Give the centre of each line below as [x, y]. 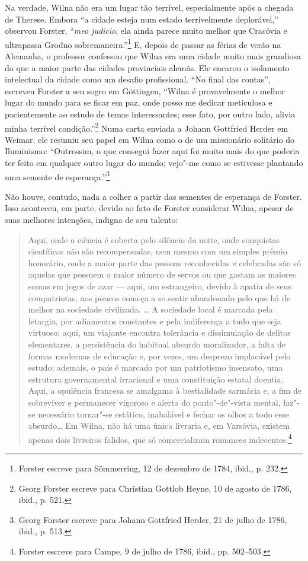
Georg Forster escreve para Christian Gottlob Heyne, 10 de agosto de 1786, [155, 488]
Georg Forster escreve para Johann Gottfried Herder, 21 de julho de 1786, [153, 519]
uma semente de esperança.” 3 [57, 176]
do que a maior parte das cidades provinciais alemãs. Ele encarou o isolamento [147, 67]
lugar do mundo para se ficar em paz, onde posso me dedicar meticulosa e [139, 102]
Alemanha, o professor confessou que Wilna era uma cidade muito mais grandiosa [153, 56]
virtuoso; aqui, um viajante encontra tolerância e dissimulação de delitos [159, 332]
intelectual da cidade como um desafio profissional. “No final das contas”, [138, 79]
